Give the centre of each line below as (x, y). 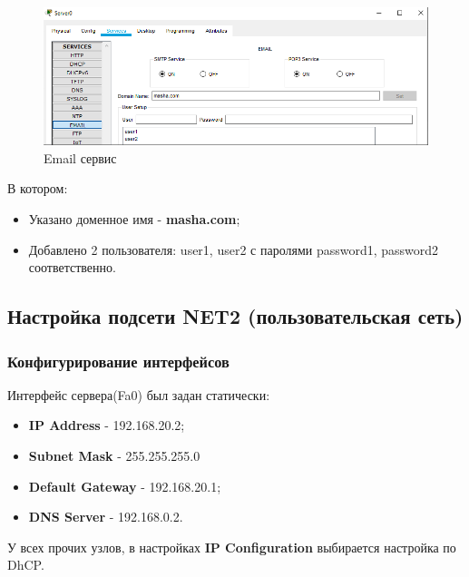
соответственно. (72, 267)
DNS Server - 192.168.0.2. (106, 517)
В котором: (38, 188)
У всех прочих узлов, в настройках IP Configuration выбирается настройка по (232, 547)
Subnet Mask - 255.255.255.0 (114, 456)
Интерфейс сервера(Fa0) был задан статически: (139, 394)
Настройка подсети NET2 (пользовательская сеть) (235, 316)
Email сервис (80, 157)
